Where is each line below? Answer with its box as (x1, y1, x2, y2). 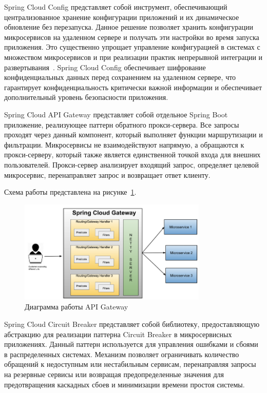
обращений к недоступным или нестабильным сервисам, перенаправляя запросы (4, 359, 256, 369)
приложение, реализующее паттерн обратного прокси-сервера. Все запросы (4, 119, 239, 130)
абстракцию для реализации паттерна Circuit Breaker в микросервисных (4, 328, 232, 339)
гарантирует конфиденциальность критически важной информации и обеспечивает (4, 81, 262, 92)
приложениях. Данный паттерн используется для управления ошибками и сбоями (4, 339, 258, 349)
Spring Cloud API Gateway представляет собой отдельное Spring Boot (4, 109, 228, 119)
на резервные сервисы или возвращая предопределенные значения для (4, 368, 224, 379)
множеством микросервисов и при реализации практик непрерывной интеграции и (4, 51, 263, 62)
